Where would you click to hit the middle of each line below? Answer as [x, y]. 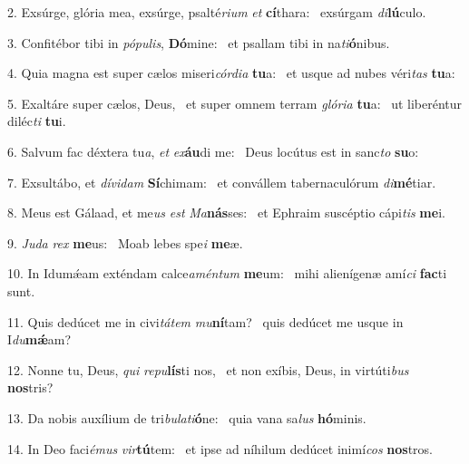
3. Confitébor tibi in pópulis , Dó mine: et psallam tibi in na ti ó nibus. [199, 42]
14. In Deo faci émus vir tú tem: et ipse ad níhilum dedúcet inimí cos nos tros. [220, 448]
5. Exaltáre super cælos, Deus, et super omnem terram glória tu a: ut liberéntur [235, 103]
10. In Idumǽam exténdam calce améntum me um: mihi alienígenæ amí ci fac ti [227, 273]
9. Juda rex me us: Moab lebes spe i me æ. [125, 242]
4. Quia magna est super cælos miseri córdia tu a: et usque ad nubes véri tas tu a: [231, 73]
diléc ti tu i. [37, 121]
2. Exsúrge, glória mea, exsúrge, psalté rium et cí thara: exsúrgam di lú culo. [217, 12]
